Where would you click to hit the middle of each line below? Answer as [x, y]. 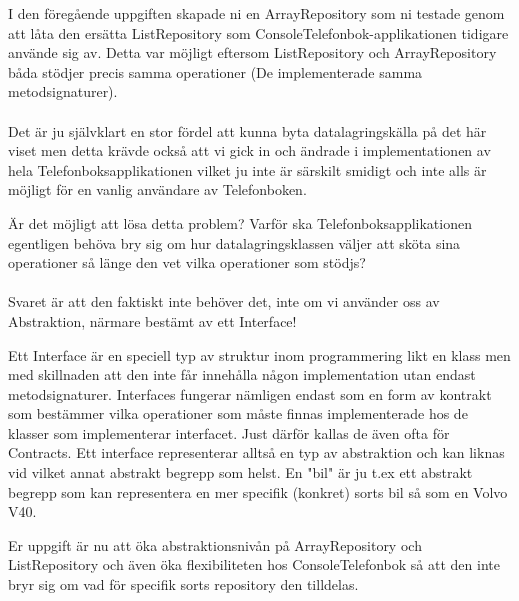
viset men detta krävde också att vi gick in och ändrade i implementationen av [249, 150]
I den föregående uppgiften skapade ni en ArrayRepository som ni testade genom [256, 13]
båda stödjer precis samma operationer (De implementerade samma [215, 71]
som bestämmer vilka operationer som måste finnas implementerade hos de [238, 413]
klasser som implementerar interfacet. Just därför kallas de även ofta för [229, 432]
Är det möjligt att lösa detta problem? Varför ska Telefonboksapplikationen [240, 222]
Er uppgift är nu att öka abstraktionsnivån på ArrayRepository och [215, 544]
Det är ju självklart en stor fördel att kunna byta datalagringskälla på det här [247, 130]
